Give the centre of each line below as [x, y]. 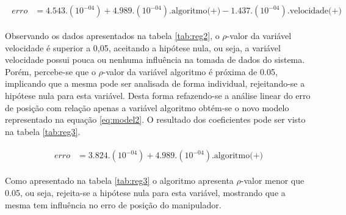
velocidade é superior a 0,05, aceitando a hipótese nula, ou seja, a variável [143, 47]
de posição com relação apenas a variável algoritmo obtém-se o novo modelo [147, 107]
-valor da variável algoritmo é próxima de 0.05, [190, 71]
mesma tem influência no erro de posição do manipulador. [113, 204]
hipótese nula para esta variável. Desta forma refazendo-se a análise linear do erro [158, 96]
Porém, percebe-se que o [50, 71]
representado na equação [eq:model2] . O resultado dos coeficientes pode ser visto [155, 119]
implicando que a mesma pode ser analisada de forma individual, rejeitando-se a [155, 83]
